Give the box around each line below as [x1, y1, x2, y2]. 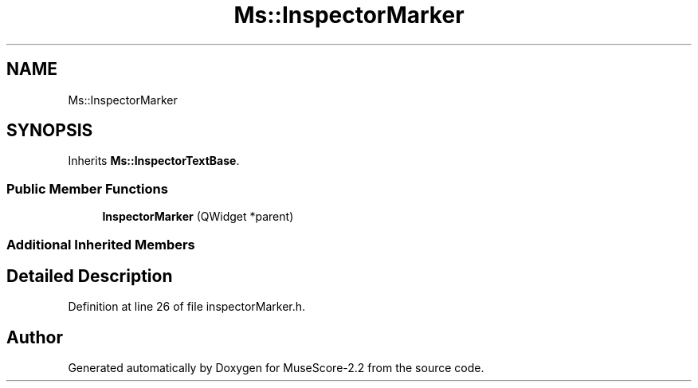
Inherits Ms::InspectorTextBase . [68, 154, 240, 168]
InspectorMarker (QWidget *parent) [102, 210, 294, 224]
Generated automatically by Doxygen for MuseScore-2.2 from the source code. [68, 361, 484, 375]
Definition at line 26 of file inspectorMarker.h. [68, 300, 306, 314]
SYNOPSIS [6, 120, 93, 141]
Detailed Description [6, 265, 173, 286]
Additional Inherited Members [6, 236, 195, 253]
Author [6, 327, 63, 347]
